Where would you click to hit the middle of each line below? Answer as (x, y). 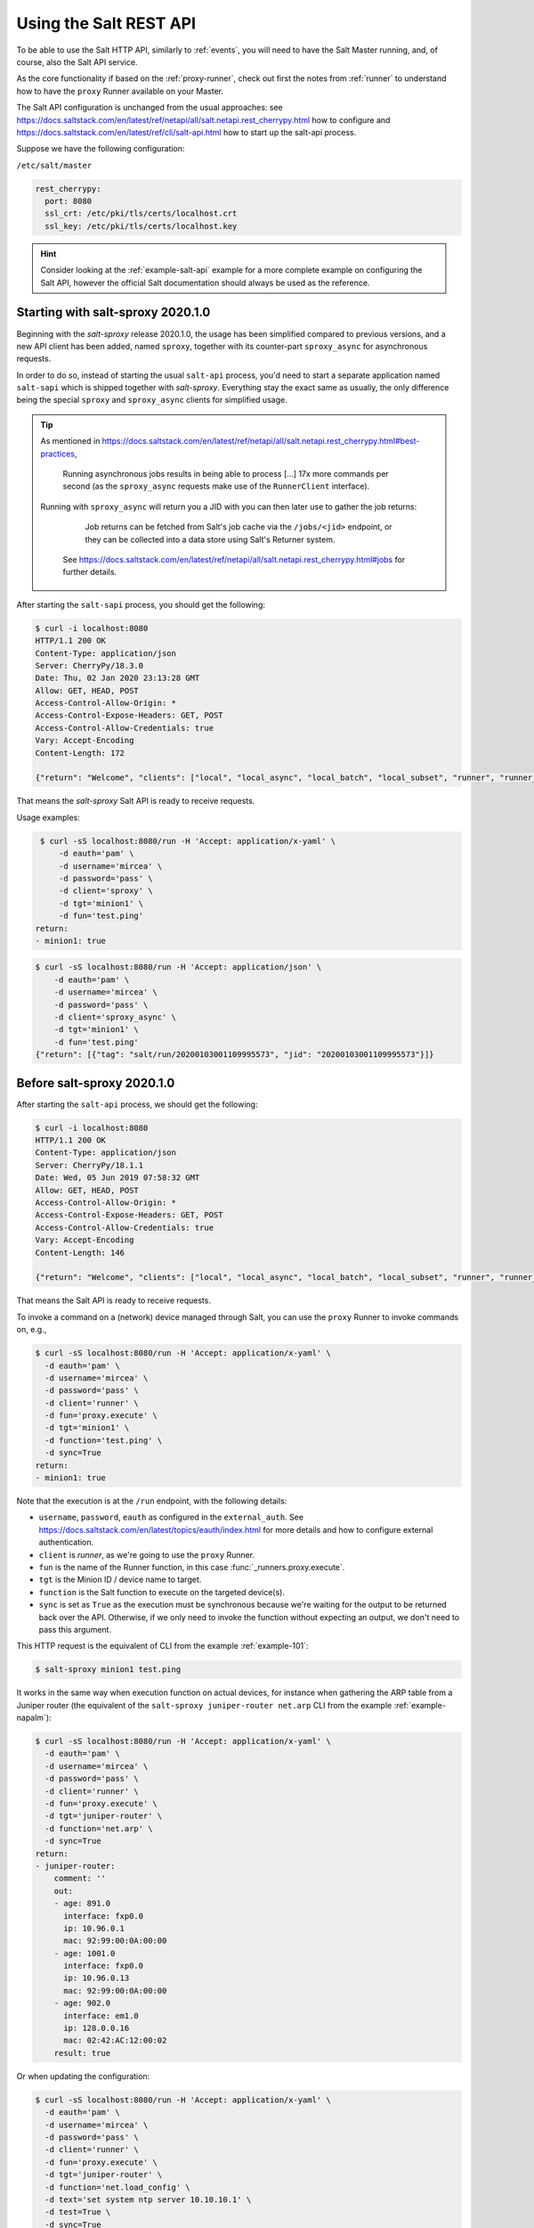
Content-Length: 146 (80, 1253)
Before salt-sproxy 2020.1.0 (96, 1083)
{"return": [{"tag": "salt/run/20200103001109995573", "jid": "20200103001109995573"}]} (235, 1055)
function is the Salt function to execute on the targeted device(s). (162, 1592)
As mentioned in (70, 441)
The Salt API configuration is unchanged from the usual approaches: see (150, 108)
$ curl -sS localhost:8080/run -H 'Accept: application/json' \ (178, 967)
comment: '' (80, 1879)
